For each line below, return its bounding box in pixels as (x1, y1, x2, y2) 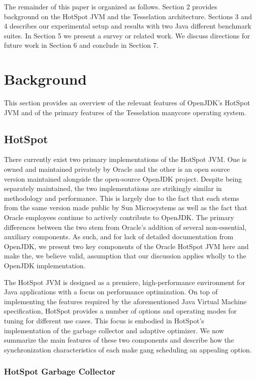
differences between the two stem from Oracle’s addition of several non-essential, (4, 222, 247, 232)
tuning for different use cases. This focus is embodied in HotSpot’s (4, 315, 204, 325)
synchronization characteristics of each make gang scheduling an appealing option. (4, 344, 252, 354)
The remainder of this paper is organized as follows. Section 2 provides (4, 1, 218, 11)
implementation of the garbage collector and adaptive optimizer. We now (4, 325, 224, 335)
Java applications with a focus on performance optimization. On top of (4, 286, 218, 297)
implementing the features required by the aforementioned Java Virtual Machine (4, 296, 247, 306)
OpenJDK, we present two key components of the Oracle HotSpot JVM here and (4, 241, 249, 251)
